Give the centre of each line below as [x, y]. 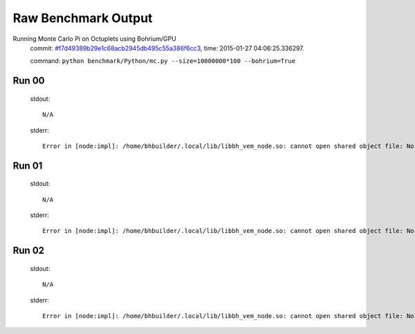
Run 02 [29, 251]
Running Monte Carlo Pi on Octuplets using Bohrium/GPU [94, 39]
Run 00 [29, 81]
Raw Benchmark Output [83, 18]
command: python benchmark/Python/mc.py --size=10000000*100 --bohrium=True [163, 61]
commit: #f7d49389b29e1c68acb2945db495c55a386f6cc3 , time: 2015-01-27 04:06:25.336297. [167, 48]
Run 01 [28, 166]
